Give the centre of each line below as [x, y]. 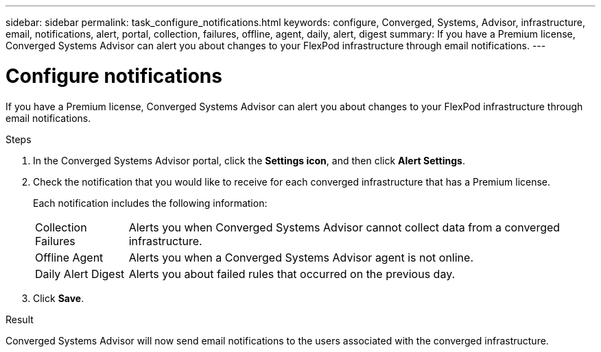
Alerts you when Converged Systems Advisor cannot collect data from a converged [344, 227]
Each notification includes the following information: [150, 203]
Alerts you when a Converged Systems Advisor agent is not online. [301, 257]
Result [20, 319]
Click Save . [59, 298]
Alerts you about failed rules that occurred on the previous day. [292, 274]
